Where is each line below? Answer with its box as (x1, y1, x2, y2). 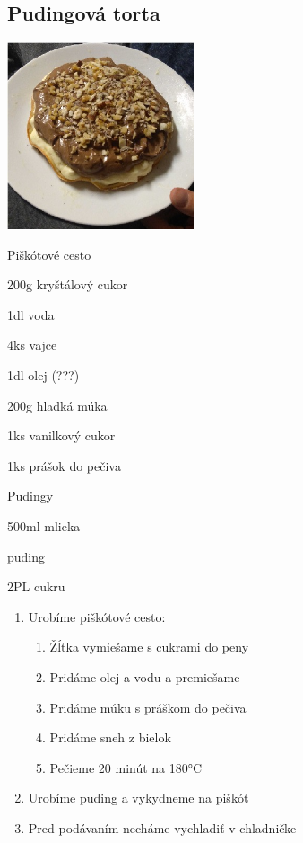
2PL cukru (7, 577, 65, 596)
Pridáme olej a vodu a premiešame (49, 667, 240, 686)
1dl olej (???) (7, 366, 80, 385)
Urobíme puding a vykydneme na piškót (28, 788, 249, 807)
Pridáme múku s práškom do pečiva (49, 697, 247, 716)
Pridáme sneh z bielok (49, 728, 171, 747)
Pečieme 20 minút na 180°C (49, 758, 203, 776)
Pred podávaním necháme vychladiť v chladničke (28, 818, 297, 837)
